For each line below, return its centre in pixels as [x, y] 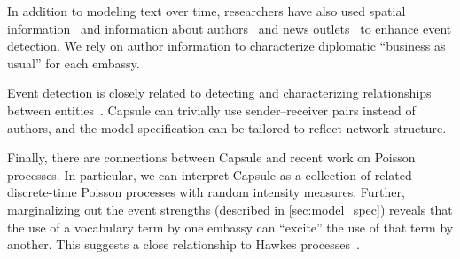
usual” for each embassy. [74, 63]
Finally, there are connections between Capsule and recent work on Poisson [211, 157]
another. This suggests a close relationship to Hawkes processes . [183, 244]
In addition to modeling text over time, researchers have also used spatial [207, 11]
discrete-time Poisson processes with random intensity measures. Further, [206, 192]
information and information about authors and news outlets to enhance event [230, 28]
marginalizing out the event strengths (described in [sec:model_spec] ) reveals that [230, 209]
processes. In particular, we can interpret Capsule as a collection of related [210, 174]
